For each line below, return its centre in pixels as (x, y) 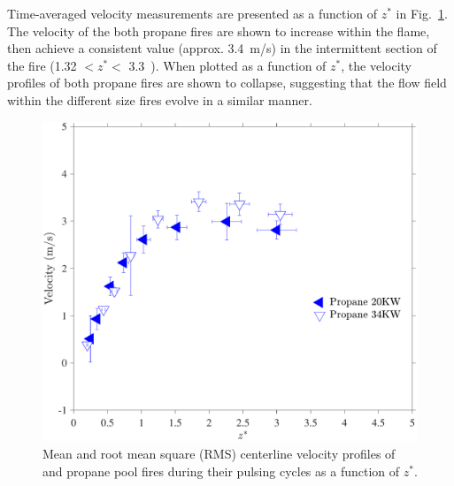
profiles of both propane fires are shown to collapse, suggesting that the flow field (227, 83)
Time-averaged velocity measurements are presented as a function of (192, 13)
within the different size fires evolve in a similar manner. (160, 99)
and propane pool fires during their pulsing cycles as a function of (221, 471)
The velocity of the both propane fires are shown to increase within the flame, (219, 30)
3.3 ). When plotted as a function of (227, 65)
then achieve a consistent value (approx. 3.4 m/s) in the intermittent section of (222, 48)
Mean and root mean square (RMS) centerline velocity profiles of (219, 454)
